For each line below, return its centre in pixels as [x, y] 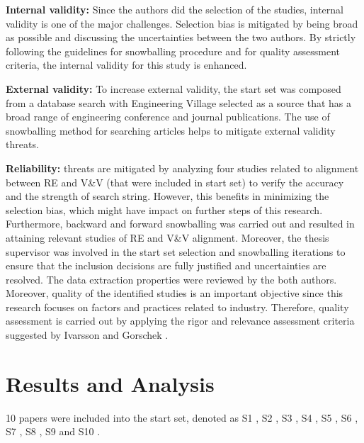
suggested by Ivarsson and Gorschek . [87, 335]
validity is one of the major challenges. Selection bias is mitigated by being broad [182, 23]
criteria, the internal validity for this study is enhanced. [126, 65]
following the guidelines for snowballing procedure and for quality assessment [173, 51]
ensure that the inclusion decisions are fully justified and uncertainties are [166, 265]
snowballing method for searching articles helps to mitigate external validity [171, 130]
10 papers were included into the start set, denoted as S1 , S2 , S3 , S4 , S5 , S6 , [182, 417]
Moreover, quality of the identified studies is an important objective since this [175, 293]
